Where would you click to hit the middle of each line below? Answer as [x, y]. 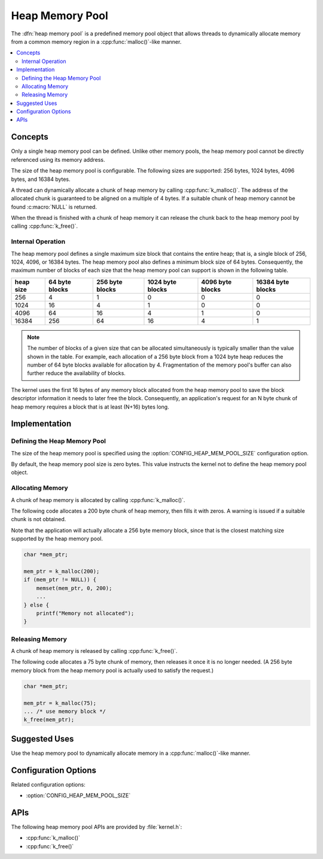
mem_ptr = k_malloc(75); [60, 703]
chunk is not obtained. [39, 519]
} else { [36, 605]
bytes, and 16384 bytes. [41, 179]
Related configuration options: [48, 784]
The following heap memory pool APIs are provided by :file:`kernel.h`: [97, 827]
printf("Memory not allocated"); [85, 613]
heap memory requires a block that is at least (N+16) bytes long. [90, 407]
